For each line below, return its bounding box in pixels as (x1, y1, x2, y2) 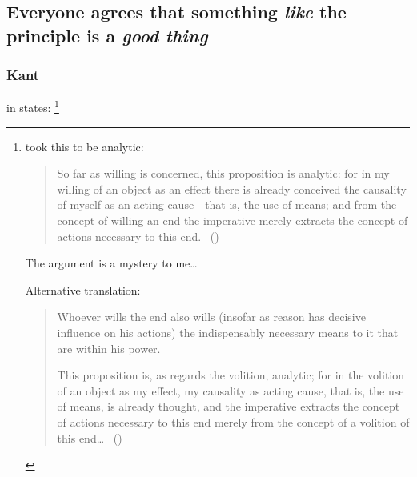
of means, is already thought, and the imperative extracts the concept (57, 398, 400, 415)
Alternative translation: (25, 281, 141, 298)
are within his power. (57, 339, 161, 356)
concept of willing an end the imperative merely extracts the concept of (57, 212, 408, 229)
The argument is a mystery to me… (25, 255, 198, 271)
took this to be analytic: (25, 138, 144, 154)
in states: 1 (6, 97, 59, 116)
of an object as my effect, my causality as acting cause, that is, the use (57, 382, 404, 399)
